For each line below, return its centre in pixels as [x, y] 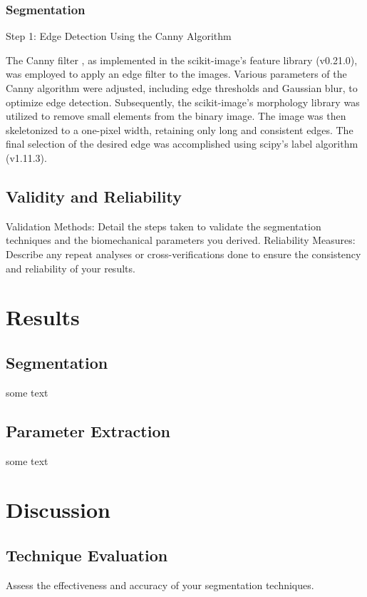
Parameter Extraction [88, 430]
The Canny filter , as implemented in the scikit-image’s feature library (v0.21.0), [182, 60]
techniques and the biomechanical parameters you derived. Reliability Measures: [181, 240]
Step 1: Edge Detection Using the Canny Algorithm [119, 36]
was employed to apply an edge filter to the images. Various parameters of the [176, 74]
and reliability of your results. [71, 268]
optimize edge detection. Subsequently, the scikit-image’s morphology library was [183, 102]
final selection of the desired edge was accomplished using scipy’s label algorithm [182, 144]
